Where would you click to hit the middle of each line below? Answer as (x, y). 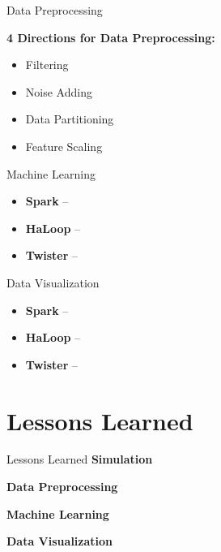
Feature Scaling (64, 146)
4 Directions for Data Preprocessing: (111, 37)
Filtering (47, 65)
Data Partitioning (70, 119)
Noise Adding (59, 91)
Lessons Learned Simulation (80, 459)
